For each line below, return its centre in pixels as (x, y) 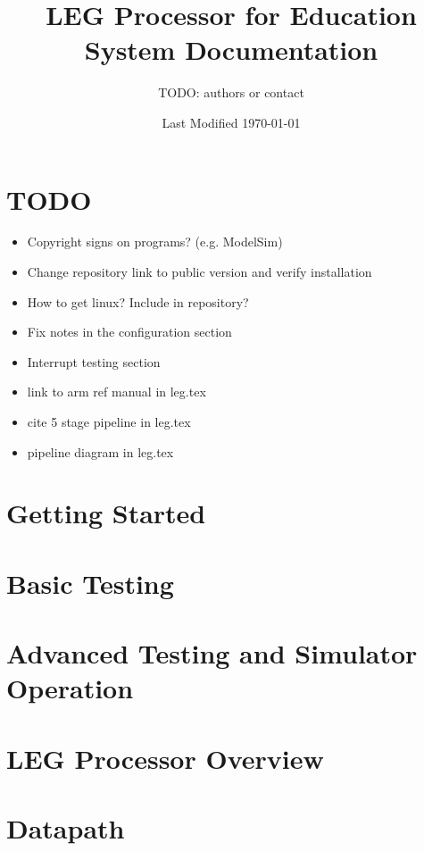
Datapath (66, 828)
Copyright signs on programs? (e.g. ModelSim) (155, 242)
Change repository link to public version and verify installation (200, 272)
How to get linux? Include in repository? (138, 301)
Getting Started (106, 513)
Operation (70, 688)
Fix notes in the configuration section (129, 332)
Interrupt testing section (94, 361)
